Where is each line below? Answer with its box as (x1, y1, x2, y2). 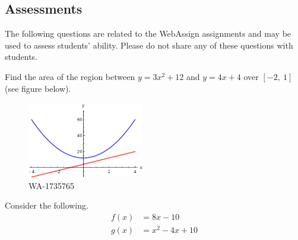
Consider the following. (5, 199, 88, 212)
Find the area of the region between (5, 70, 135, 82)
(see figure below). (5, 82, 71, 94)
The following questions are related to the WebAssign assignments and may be (5, 27, 291, 40)
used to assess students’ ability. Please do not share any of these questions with (5, 39, 293, 51)
